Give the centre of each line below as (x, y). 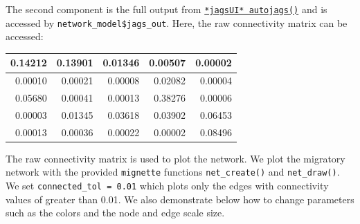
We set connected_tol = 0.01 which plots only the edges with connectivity (167, 186)
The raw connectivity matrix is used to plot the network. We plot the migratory (175, 158)
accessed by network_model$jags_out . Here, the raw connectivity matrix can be (177, 22)
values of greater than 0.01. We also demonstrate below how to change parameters (180, 199)
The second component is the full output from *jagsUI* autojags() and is (166, 9)
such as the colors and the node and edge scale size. (115, 213)
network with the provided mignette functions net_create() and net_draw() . (173, 172)
